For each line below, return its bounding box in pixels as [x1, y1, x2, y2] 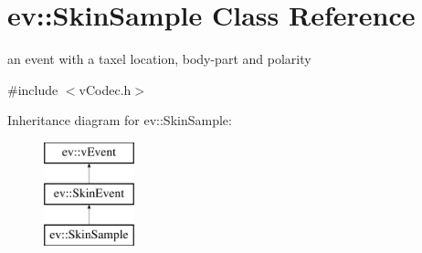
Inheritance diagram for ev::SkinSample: [7, 111, 232, 130]
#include [7, 79, 58, 99]
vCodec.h [79, 79, 132, 99]
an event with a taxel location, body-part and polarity [7, 49, 311, 69]
